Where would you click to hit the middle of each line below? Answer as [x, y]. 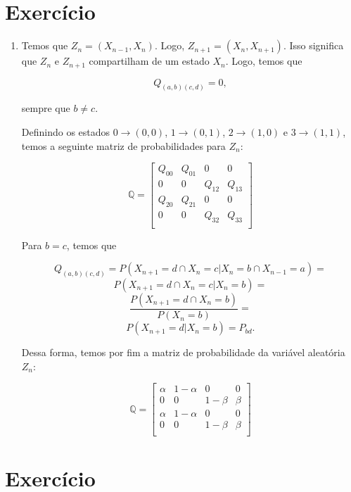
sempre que [46, 108]
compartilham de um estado [149, 61]
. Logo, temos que [264, 61]
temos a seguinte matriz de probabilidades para [123, 145]
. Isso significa [313, 45]
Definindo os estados [66, 132]
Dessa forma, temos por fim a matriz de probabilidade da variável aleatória [183, 352]
